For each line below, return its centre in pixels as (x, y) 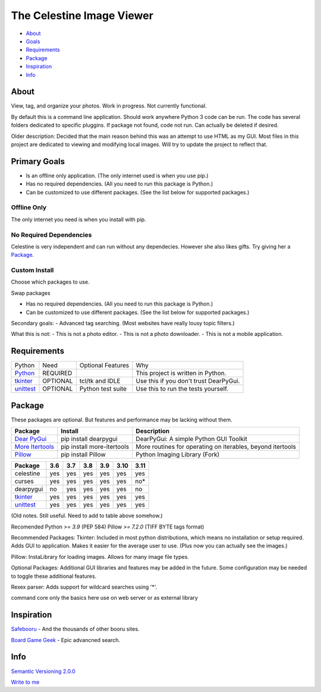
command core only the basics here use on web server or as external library (105, 598)
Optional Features (104, 366)
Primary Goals (38, 161)
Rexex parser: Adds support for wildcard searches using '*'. (84, 587)
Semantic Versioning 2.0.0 (43, 671)
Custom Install (32, 270)
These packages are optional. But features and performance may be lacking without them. (122, 420)
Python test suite (103, 389)
